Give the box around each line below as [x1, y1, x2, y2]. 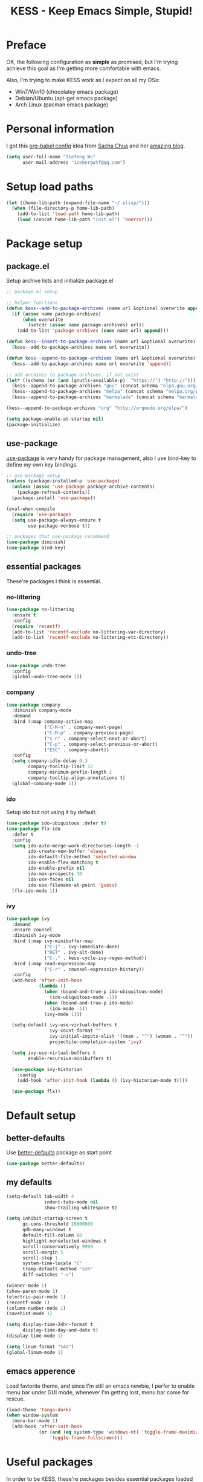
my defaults [6, 1177, 53, 1188]
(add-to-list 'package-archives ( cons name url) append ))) [17, 328, 169, 334]
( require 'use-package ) [11, 511, 71, 517]
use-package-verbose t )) [28, 523, 91, 529]
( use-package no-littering [6, 606, 74, 613]
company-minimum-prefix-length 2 [28, 769, 112, 775]
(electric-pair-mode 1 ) [6, 1293, 66, 1300]
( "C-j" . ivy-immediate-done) [44, 944, 120, 950]
